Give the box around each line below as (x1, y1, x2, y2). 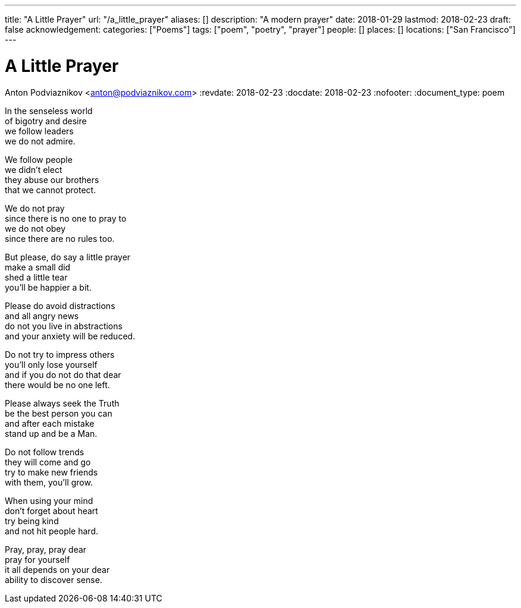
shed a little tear (5, 272, 68, 282)
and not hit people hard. (5, 525, 98, 536)
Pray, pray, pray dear (5, 544, 87, 555)
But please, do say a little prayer (5, 251, 131, 262)
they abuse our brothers (5, 174, 99, 185)
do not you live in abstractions (5, 320, 123, 331)
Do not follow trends (5, 446, 84, 457)
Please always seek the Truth (5, 398, 120, 408)
